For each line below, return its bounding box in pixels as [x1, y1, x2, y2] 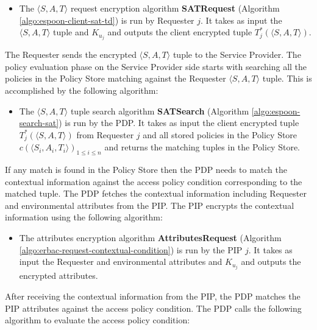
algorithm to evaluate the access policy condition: [5, 314, 190, 326]
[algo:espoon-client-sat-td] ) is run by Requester [19, 13, 194, 26]
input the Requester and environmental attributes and [19, 255, 223, 268]
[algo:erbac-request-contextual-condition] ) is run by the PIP [19, 243, 243, 256]
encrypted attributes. [19, 269, 98, 282]
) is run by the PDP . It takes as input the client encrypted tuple [59, 116, 299, 129]
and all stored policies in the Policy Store [143, 128, 297, 141]
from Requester [76, 128, 134, 141]
